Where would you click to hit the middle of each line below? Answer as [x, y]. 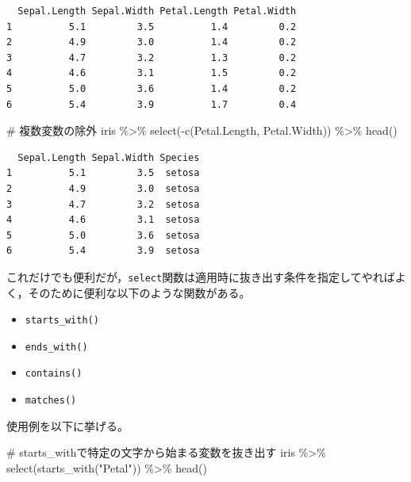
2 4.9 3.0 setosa [103, 188]
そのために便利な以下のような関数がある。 [139, 292]
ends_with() [56, 347]
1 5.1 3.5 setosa [103, 173]
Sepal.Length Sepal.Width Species [109, 157]
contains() [54, 374]
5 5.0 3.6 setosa [103, 235]
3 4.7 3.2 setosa [103, 204]
